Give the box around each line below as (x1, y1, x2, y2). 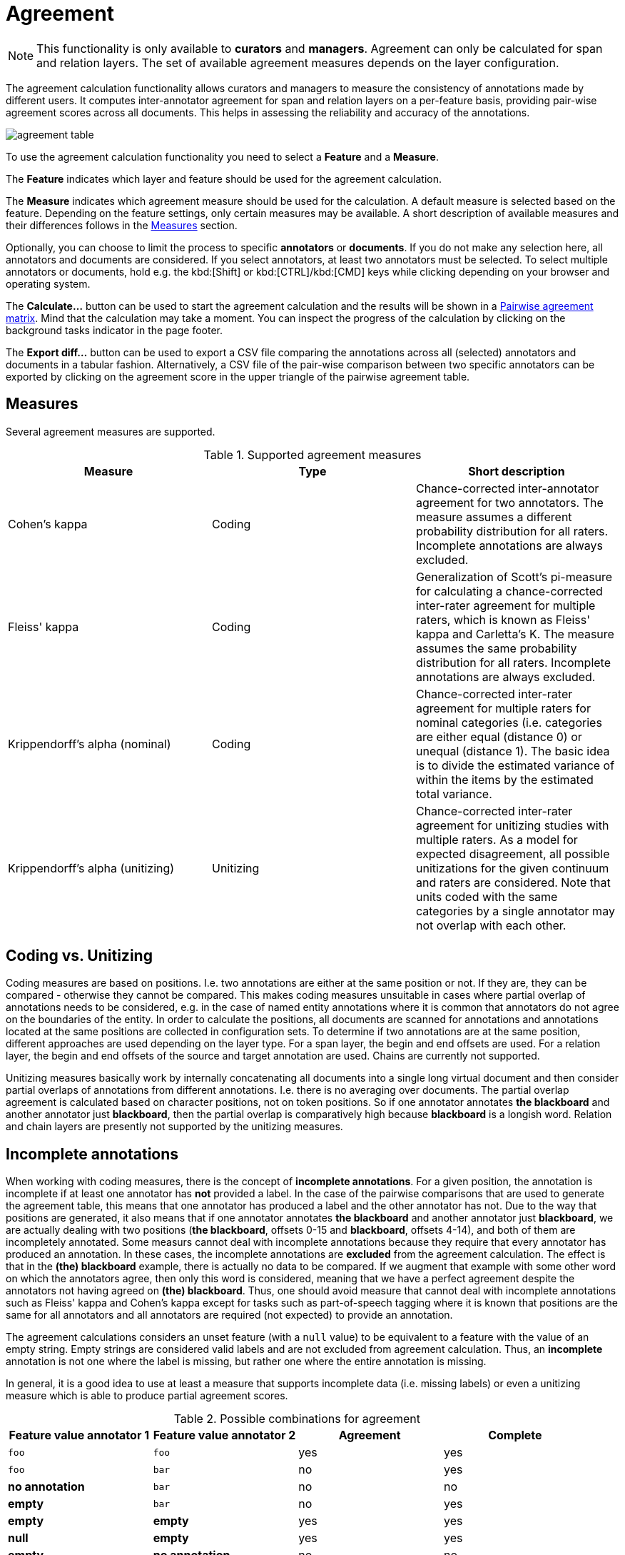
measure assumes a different (415, 509, 572, 524)
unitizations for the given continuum (415, 860, 609, 875)
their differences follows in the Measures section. (6, 218, 238, 231)
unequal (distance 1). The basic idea (415, 743, 610, 758)
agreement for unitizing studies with (415, 817, 609, 832)
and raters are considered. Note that (415, 875, 611, 890)
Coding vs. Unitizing (6, 947, 153, 965)
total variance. (415, 786, 492, 801)
